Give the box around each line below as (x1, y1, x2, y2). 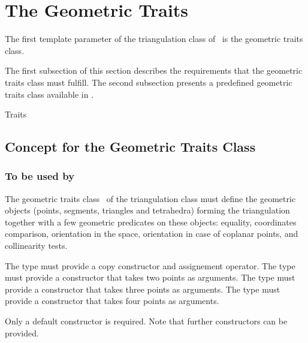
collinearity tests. (5, 239, 68, 252)
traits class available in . (5, 88, 94, 100)
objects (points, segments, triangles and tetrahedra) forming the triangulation (5, 204, 290, 216)
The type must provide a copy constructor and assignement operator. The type (5, 259, 295, 272)
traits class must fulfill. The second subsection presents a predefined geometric (5, 76, 292, 88)
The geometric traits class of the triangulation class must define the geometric (5, 192, 296, 204)
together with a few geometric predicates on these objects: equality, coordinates (5, 215, 297, 228)
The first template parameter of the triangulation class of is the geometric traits (5, 32, 303, 45)
